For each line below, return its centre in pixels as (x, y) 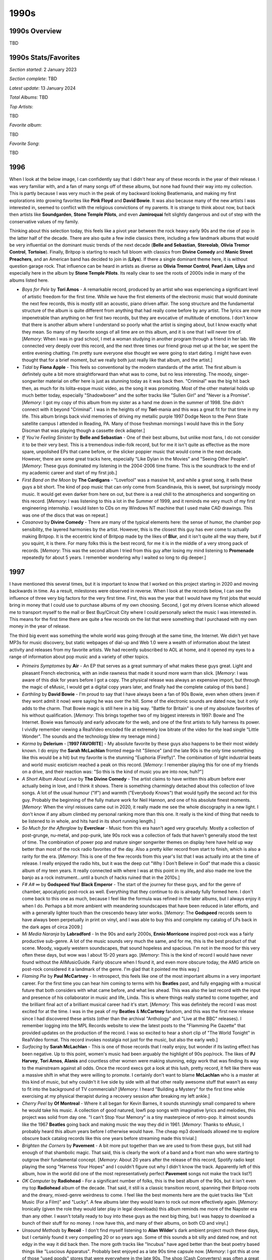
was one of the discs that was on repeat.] (65, 515)
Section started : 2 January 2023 (43, 69)
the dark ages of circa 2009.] (52, 927)
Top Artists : (21, 106)
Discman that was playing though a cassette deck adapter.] (84, 430)
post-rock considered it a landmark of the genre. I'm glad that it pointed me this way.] (111, 969)
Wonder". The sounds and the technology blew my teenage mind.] (91, 736)
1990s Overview (36, 31)
